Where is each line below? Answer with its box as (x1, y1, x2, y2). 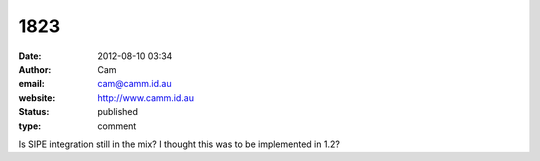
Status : (18, 106, 50, 118)
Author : (18, 63, 52, 75)
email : (18, 78, 45, 90)
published (97, 106, 139, 118)
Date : (18, 50, 42, 62)
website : (18, 91, 56, 104)
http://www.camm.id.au (97, 91, 195, 104)
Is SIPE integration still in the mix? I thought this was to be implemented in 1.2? (18, 138, 340, 150)
